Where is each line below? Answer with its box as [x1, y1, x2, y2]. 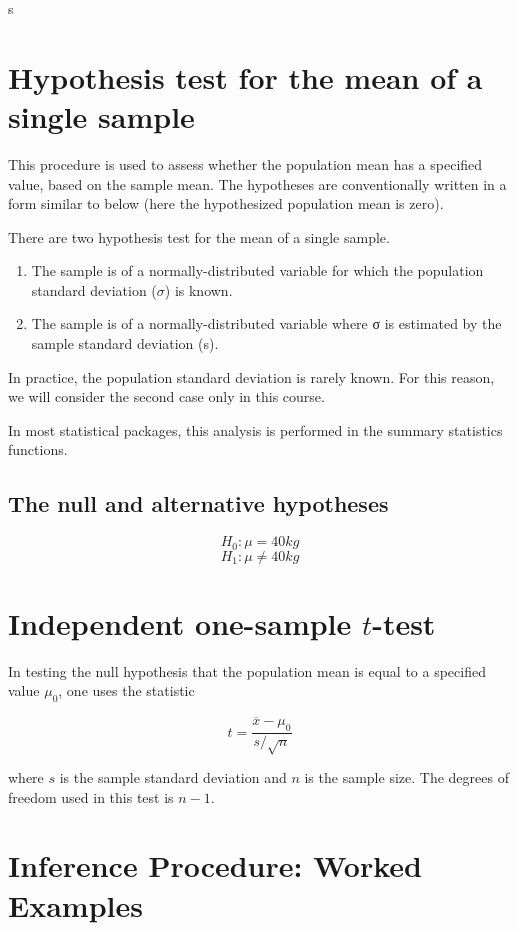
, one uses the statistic [58, 680, 195, 701]
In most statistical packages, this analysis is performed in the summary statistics [8, 419, 503, 440]
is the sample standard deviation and [59, 767, 287, 788]
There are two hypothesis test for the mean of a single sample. [8, 226, 390, 247]
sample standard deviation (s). [31, 333, 219, 354]
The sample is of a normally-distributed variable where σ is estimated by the [31, 313, 502, 334]
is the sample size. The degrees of [304, 767, 509, 788]
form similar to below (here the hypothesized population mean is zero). [8, 193, 444, 214]
